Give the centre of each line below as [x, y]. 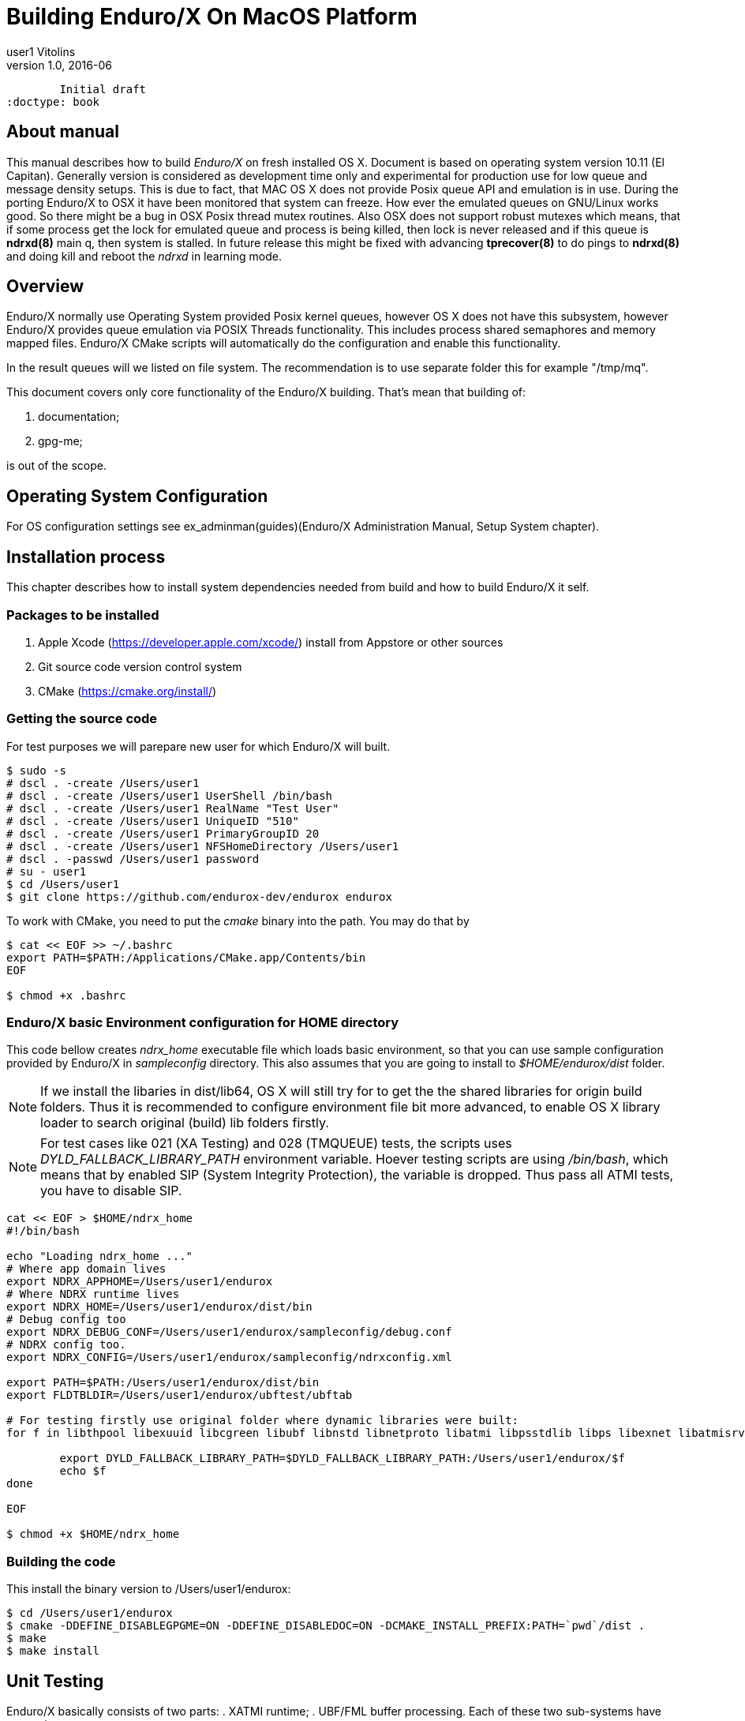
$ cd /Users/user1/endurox [90, 1613]
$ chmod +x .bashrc [66, 995]
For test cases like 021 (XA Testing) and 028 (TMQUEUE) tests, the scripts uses [276, 1144]
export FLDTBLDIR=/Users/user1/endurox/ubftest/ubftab [180, 1395]
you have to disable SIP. [111, 1191]
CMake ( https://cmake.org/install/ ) [127, 691]
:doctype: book [53, 101]
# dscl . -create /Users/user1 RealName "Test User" [173, 808]
